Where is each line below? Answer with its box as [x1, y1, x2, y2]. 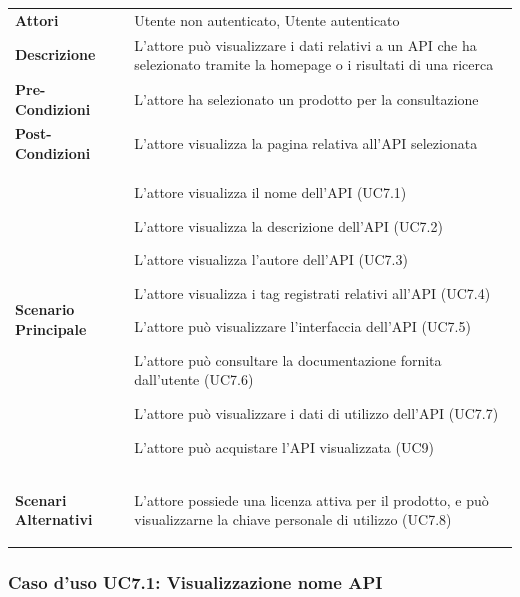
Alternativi [15, 509, 93, 530]
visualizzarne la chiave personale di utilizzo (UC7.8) [134, 509, 452, 530]
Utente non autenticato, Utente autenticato [134, 9, 400, 30]
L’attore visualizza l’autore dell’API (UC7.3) [134, 249, 408, 270]
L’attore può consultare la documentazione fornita [134, 349, 442, 370]
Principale [15, 319, 87, 340]
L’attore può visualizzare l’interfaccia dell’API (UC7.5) [134, 316, 471, 337]
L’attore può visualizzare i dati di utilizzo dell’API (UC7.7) [134, 403, 499, 424]
